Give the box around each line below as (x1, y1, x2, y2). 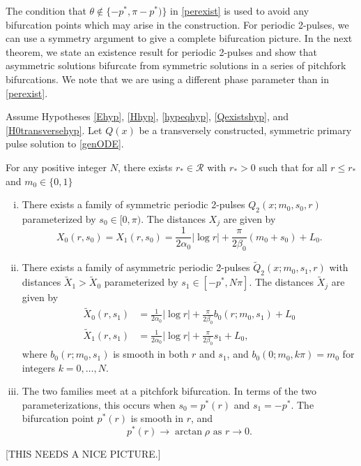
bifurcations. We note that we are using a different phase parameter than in (6, 71, 329, 86)
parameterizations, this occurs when (22, 397, 176, 412)
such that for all (259, 159, 328, 174)
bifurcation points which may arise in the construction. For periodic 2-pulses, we (6, 17, 349, 31)
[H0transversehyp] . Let (6, 122, 102, 137)
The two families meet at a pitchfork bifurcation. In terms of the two (22, 384, 316, 398)
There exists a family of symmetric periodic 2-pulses (22, 197, 245, 212)
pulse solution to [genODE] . (6, 136, 124, 151)
